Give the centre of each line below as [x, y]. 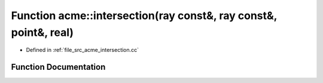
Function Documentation [58, 67]
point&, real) [42, 32]
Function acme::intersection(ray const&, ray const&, [144, 16]
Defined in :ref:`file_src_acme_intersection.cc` [83, 50]
